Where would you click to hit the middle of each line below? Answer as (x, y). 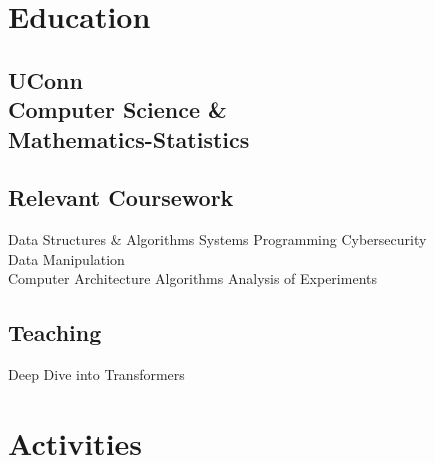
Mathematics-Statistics (129, 138)
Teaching (55, 332)
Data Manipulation (66, 258)
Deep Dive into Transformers (96, 374)
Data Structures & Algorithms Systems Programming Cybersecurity (217, 239)
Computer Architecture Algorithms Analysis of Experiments (192, 278)
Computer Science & (117, 109)
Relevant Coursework (121, 197)
